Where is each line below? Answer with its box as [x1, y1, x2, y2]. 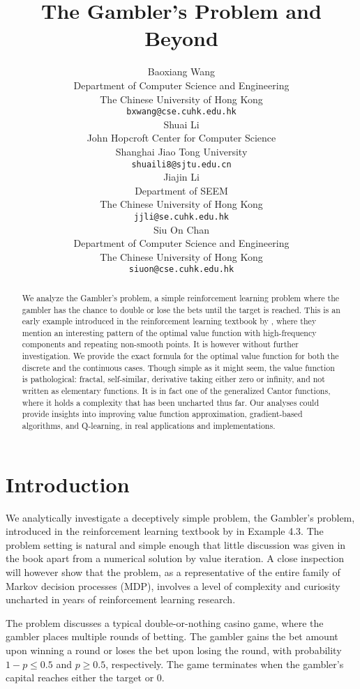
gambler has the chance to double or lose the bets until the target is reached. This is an [22, 303, 340, 315]
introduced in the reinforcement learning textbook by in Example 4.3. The [6, 524, 324, 538]
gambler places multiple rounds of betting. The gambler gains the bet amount [6, 629, 338, 644]
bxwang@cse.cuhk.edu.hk [126, 107, 237, 117]
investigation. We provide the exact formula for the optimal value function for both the [22, 350, 339, 362]
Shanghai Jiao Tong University [115, 144, 248, 158]
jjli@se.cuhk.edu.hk [133, 211, 230, 222]
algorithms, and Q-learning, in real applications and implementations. [22, 420, 276, 432]
